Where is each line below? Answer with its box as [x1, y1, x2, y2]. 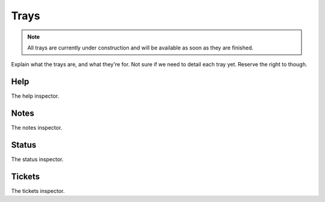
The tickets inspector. [11, 187, 65, 194]
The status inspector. [11, 156, 64, 163]
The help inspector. [11, 92, 60, 99]
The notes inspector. [11, 124, 63, 131]
